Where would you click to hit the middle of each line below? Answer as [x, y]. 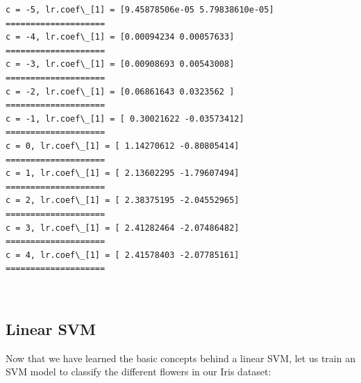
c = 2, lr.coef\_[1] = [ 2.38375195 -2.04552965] [123, 201]
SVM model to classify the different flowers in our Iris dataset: [138, 372]
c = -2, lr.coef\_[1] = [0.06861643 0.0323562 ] [120, 91]
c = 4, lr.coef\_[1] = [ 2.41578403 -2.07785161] [123, 255]
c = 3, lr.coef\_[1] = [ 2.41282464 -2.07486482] [123, 228]
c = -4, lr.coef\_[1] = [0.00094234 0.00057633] [120, 37]
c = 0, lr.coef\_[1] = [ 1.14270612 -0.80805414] [123, 146]
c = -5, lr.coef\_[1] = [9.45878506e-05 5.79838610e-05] [140, 10]
